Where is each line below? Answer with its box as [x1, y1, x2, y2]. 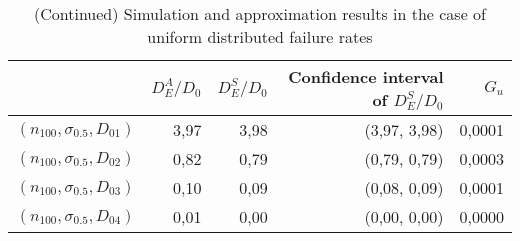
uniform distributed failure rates [147, 25, 373, 48]
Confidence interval [288, 65, 444, 88]
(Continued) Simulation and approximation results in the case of [34, 2, 486, 25]
